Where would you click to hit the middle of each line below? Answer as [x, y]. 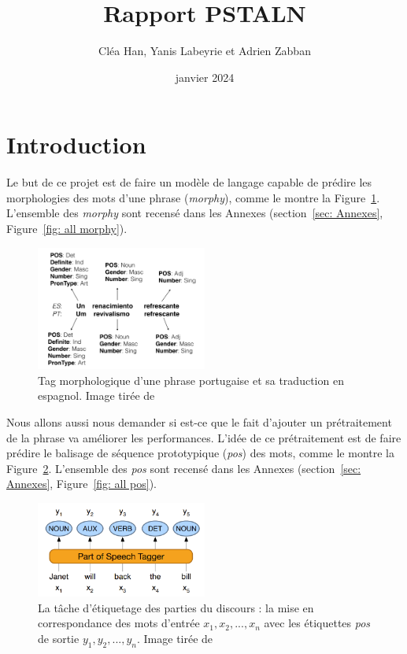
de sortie [59, 638]
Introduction [76, 144]
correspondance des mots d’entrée [119, 623]
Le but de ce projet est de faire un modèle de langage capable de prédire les [189, 182]
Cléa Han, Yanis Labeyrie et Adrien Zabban [205, 51]
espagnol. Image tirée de [96, 395]
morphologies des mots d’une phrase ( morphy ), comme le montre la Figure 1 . [193, 197]
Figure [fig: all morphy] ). [67, 229]
